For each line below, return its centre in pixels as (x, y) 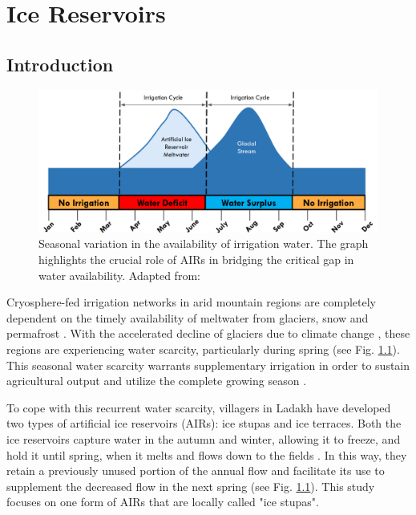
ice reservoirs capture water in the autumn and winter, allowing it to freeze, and (204, 438)
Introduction (60, 64)
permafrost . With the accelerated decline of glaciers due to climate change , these (208, 333)
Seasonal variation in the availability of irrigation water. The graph (204, 243)
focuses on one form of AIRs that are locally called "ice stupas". (163, 502)
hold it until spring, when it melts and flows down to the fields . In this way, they (207, 454)
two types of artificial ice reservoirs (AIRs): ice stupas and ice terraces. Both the (204, 423)
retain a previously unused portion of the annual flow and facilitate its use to (196, 470)
